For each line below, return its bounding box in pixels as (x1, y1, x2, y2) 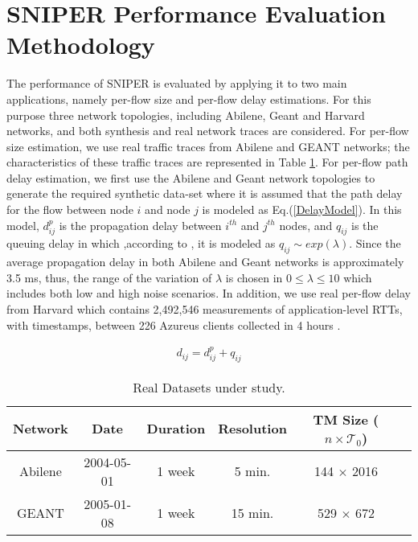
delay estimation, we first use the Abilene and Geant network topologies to (6, 169, 375, 186)
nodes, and (279, 216, 333, 233)
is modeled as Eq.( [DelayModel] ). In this (202, 201, 402, 218)
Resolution (218, 419, 287, 438)
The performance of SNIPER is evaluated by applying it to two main (6, 75, 347, 92)
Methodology (6, 28, 155, 61)
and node (145, 201, 191, 218)
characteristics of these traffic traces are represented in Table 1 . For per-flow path (6, 154, 408, 170)
